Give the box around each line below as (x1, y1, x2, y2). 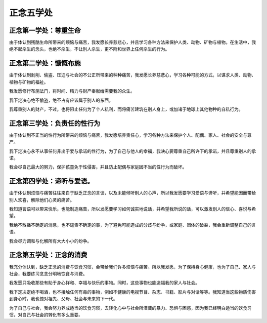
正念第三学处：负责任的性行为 (9, 119, 100, 127)
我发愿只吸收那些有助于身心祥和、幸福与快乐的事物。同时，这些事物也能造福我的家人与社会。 (9, 280, 200, 286)
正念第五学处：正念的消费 (9, 251, 88, 259)
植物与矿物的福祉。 (9, 79, 48, 85)
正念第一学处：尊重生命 (9, 26, 81, 35)
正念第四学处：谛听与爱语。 (9, 177, 94, 185)
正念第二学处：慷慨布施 (9, 59, 81, 68)
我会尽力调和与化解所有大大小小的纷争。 (9, 238, 91, 244)
